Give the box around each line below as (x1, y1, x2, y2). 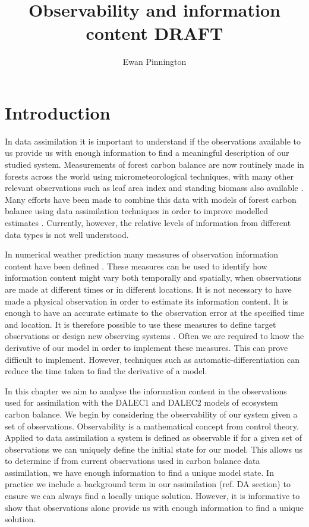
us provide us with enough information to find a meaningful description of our (5, 146, 289, 159)
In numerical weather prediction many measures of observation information (5, 248, 279, 261)
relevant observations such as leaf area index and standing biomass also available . (5, 181, 304, 194)
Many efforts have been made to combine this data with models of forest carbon (5, 193, 297, 205)
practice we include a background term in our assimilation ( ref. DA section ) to (5, 478, 291, 490)
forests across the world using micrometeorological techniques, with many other (5, 170, 294, 182)
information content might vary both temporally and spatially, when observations (5, 271, 301, 284)
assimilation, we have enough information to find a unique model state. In (5, 466, 274, 478)
